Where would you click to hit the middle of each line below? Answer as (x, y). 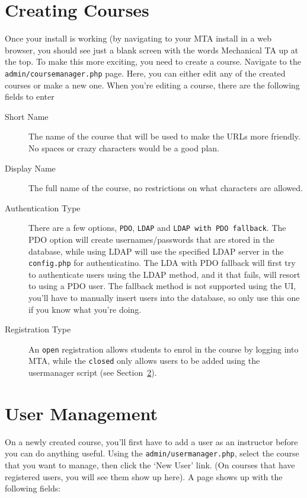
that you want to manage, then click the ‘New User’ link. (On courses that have (150, 465)
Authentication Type (43, 207)
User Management (81, 413)
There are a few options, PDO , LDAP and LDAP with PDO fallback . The (157, 228)
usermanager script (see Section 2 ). (93, 372)
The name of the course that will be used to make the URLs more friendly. (164, 136)
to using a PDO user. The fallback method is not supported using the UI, (162, 286)
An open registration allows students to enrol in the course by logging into (164, 349)
